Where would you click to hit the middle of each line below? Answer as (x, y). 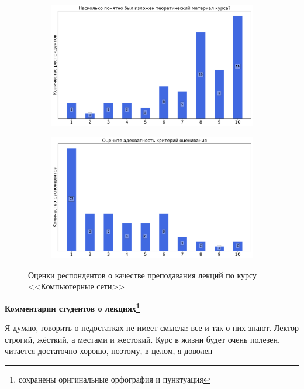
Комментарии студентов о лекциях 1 (72, 307)
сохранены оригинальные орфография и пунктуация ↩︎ (114, 379)
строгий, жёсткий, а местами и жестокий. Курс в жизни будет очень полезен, (142, 339)
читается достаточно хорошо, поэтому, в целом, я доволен (109, 351)
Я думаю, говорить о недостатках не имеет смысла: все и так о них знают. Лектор (152, 328)
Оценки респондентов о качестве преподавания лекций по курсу (143, 274)
